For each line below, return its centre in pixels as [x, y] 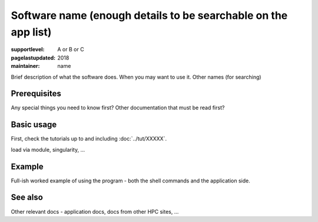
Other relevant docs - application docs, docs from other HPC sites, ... [95, 211]
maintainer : [25, 66]
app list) [31, 32]
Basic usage [34, 125]
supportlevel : [28, 50]
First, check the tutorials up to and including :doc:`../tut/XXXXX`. [89, 139]
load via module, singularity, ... [48, 149]
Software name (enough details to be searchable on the [149, 15]
